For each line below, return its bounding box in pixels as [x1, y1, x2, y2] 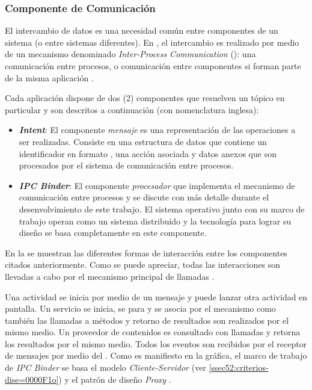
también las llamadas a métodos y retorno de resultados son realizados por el [5, 314, 289, 326]
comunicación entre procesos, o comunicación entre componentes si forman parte [5, 60, 301, 72]
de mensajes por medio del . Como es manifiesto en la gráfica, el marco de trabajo [5, 349, 307, 362]
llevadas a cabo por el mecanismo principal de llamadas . [5, 270, 215, 282]
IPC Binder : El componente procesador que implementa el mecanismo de [19, 179, 295, 191]
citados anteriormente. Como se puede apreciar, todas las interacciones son [5, 258, 280, 271]
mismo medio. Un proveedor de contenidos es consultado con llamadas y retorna [5, 326, 301, 338]
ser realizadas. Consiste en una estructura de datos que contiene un [19, 135, 267, 147]
